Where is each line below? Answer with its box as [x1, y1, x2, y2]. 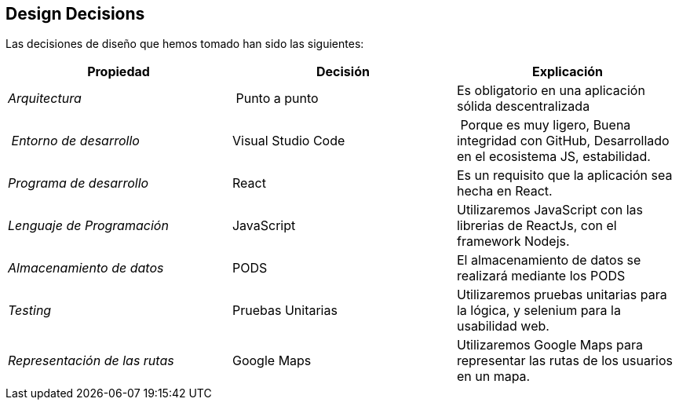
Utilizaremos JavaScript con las [456, 202, 643, 218]
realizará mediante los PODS [456, 268, 626, 284]
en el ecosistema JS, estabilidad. [456, 148, 651, 165]
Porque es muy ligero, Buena [460, 117, 631, 134]
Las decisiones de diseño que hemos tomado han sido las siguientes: [5, 37, 364, 51]
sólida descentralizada [456, 98, 590, 115]
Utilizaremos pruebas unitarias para [456, 287, 667, 303]
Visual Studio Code [232, 133, 345, 149]
